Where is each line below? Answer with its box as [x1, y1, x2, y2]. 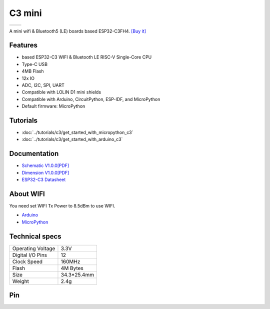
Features [9, 41, 37, 49]
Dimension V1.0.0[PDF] [21, 169, 69, 175]
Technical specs [9, 232, 62, 240]
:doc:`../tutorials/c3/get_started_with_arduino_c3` [21, 136, 123, 142]
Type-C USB [21, 61, 47, 67]
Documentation [9, 149, 59, 158]
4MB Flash [21, 68, 44, 74]
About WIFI [9, 189, 45, 198]
